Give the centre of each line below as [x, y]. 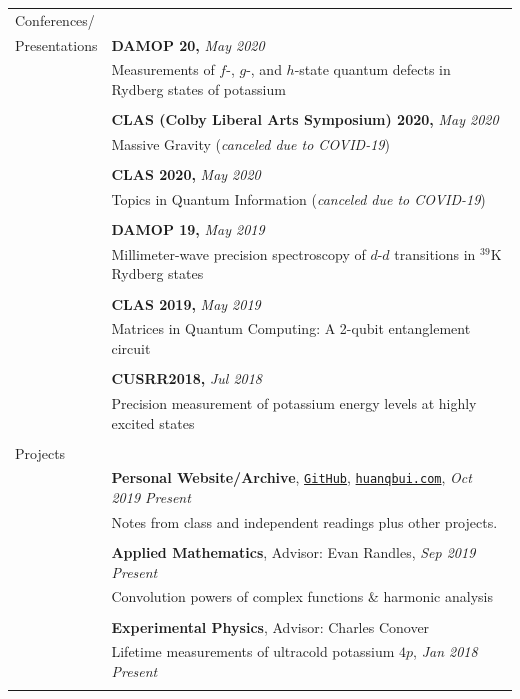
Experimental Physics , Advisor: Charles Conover [270, 626]
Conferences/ [55, 19]
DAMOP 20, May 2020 [188, 44]
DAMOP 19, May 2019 [188, 229]
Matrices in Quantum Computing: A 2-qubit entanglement [291, 328]
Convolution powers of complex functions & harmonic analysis [302, 596]
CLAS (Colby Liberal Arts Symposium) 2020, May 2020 [305, 119]
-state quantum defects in [372, 69]
